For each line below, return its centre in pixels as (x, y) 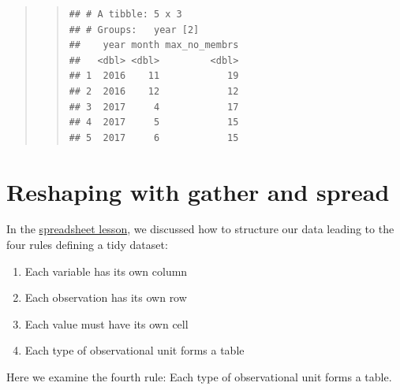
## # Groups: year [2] (134, 30)
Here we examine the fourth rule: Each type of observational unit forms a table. (199, 377)
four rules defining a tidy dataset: (87, 245)
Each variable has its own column (106, 271)
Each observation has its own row (106, 297)
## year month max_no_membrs (154, 45)
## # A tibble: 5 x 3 (125, 14)
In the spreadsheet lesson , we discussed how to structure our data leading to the (200, 229)
